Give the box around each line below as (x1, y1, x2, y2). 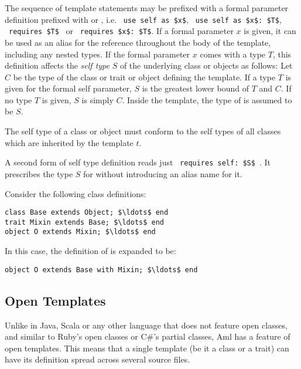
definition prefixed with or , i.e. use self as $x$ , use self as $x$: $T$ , (5, 13, 282, 25)
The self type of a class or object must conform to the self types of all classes (5, 125, 281, 137)
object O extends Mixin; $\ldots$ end (5, 228, 156, 236)
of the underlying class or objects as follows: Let (119, 59, 293, 72)
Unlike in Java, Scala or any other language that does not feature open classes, (5, 319, 288, 331)
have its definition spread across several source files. (5, 353, 190, 365)
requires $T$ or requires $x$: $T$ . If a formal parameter (9, 25, 234, 37)
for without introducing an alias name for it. (83, 167, 242, 180)
